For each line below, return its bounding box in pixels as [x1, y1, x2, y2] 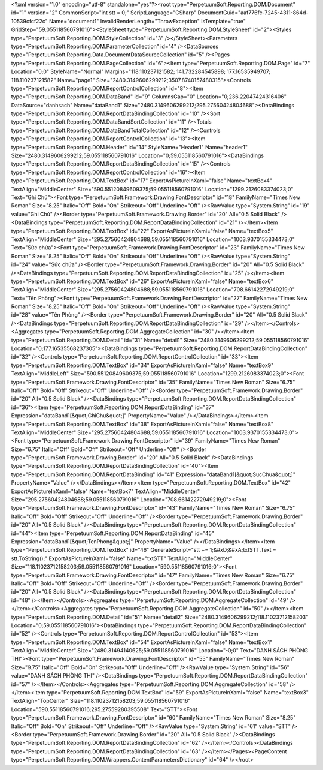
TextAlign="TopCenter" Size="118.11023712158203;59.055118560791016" [11, 697, 191, 705]
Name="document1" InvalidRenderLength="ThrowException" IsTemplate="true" [48, 17, 246, 25]
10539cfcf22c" [11, 17, 48, 25]
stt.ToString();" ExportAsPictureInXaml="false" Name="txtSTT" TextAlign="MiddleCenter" [11, 555, 233, 562]
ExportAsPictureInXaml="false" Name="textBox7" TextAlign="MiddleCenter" [11, 488, 200, 495]
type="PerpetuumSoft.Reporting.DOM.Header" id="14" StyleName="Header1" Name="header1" [11, 143, 248, 151]
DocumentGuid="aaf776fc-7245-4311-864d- [197, 9, 309, 16]
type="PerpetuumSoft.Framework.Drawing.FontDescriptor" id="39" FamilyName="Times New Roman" [27, 437, 281, 444]
